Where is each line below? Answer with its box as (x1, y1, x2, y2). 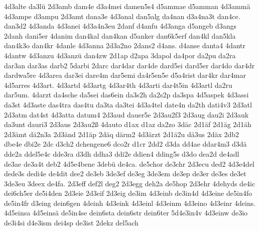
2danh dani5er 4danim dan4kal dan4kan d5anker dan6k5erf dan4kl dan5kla (4, 30, 236, 41)
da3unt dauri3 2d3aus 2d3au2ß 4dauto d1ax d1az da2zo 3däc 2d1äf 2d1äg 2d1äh (4, 119, 251, 130)
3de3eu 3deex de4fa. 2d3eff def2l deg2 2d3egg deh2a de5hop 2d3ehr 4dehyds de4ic (4, 178, 255, 188)
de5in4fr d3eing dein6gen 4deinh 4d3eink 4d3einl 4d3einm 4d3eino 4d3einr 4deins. (4, 197, 256, 208)
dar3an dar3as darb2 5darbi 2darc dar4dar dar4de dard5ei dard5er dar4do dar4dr (4, 60, 255, 70)
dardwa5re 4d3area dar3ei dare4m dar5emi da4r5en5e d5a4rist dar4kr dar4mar (4, 70, 246, 80)
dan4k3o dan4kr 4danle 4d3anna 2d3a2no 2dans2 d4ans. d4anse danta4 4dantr (4, 40, 246, 51)
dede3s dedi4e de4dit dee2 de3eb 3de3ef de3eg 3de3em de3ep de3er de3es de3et (4, 168, 246, 179)
